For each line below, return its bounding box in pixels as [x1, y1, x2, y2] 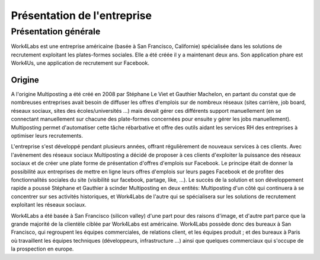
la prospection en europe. [11, 245, 74, 252]
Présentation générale [11, 26, 101, 37]
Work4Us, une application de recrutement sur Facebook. [11, 59, 149, 66]
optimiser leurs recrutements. [11, 132, 83, 139]
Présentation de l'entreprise [11, 9, 152, 22]
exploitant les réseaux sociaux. [11, 201, 87, 208]
